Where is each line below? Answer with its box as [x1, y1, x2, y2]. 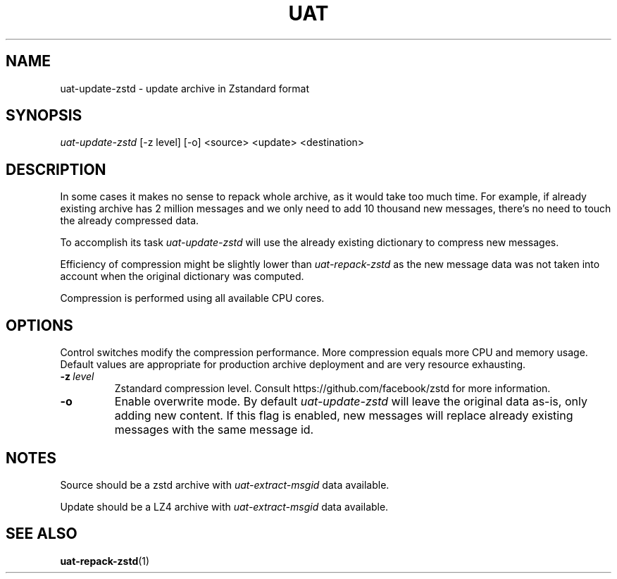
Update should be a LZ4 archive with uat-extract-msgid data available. [60, 500, 389, 513]
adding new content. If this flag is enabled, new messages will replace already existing [114, 408, 573, 423]
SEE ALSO [6, 525, 77, 543]
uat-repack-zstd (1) [60, 554, 150, 567]
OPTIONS [6, 316, 73, 334]
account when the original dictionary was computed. [60, 270, 304, 283]
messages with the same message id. [114, 422, 314, 437]
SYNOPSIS [6, 106, 82, 125]
